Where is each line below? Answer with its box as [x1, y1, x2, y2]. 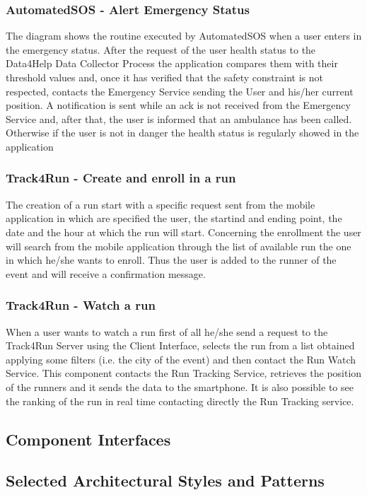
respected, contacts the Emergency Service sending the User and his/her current [6, 83, 354, 98]
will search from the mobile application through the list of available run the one [6, 238, 351, 253]
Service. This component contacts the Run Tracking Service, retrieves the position [6, 366, 362, 380]
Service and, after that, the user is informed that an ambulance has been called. [6, 111, 352, 126]
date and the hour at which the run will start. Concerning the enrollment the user [6, 224, 361, 239]
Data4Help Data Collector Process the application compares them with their [6, 56, 338, 71]
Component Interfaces [6, 428, 171, 450]
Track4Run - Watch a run [6, 296, 156, 314]
